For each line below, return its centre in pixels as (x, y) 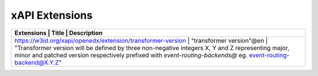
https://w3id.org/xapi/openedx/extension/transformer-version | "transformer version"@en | (141, 40)
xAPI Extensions (52, 15)
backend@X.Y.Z (37, 63)
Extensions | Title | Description (59, 33)
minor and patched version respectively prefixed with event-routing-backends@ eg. (131, 55)
